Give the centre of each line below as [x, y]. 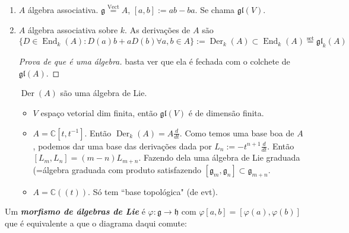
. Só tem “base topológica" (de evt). [153, 191]
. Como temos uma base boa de [237, 133]
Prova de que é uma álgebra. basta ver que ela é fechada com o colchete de [154, 61]
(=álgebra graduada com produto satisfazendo [117, 169]
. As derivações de [158, 29]
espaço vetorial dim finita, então [99, 112]
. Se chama [215, 9]
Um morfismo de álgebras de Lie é [75, 211]
